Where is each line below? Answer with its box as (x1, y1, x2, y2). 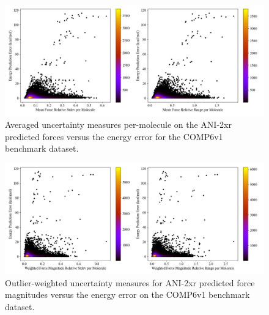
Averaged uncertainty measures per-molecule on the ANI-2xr (5, 117, 232, 130)
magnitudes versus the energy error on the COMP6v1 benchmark (5, 288, 250, 301)
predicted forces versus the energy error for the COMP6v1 (5, 130, 223, 143)
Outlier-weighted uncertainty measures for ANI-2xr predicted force (5, 276, 255, 289)
